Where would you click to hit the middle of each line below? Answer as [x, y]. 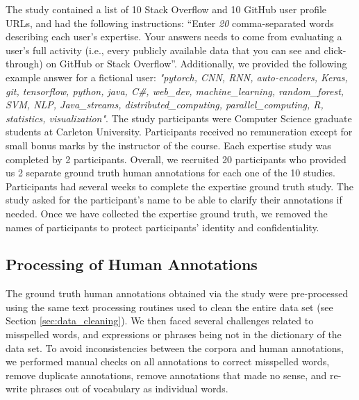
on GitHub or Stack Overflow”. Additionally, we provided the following [197, 64]
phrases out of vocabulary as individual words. [129, 389]
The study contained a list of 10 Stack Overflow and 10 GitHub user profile [166, 9]
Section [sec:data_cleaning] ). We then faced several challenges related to [160, 320]
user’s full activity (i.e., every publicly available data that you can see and [163, 50]
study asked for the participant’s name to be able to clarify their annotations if [174, 200]
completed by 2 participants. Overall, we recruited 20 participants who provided [176, 159]
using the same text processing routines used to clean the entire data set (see [169, 307]
